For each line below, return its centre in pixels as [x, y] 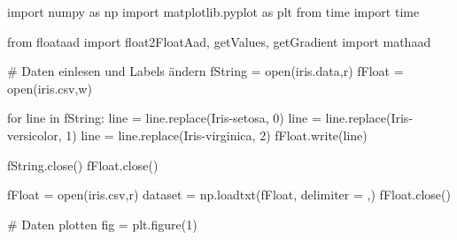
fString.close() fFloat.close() [83, 165]
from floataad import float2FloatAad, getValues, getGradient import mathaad [219, 41]
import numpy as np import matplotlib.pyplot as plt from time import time [213, 11]
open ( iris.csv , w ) [50, 88]
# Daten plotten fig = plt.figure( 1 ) [102, 224]
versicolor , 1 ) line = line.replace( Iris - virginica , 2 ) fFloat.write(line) [187, 135]
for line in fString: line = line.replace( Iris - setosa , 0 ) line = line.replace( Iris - [210, 118]
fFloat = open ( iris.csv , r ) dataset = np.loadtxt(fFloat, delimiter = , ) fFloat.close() [229, 195]
